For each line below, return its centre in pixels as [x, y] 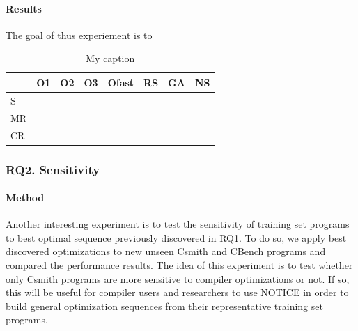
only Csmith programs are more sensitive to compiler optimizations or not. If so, [178, 278]
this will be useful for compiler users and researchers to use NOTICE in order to [177, 292]
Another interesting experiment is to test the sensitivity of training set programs [178, 224]
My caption [110, 58]
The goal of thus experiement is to [79, 34]
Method [25, 198]
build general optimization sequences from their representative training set [164, 306]
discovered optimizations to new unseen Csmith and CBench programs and [166, 251]
